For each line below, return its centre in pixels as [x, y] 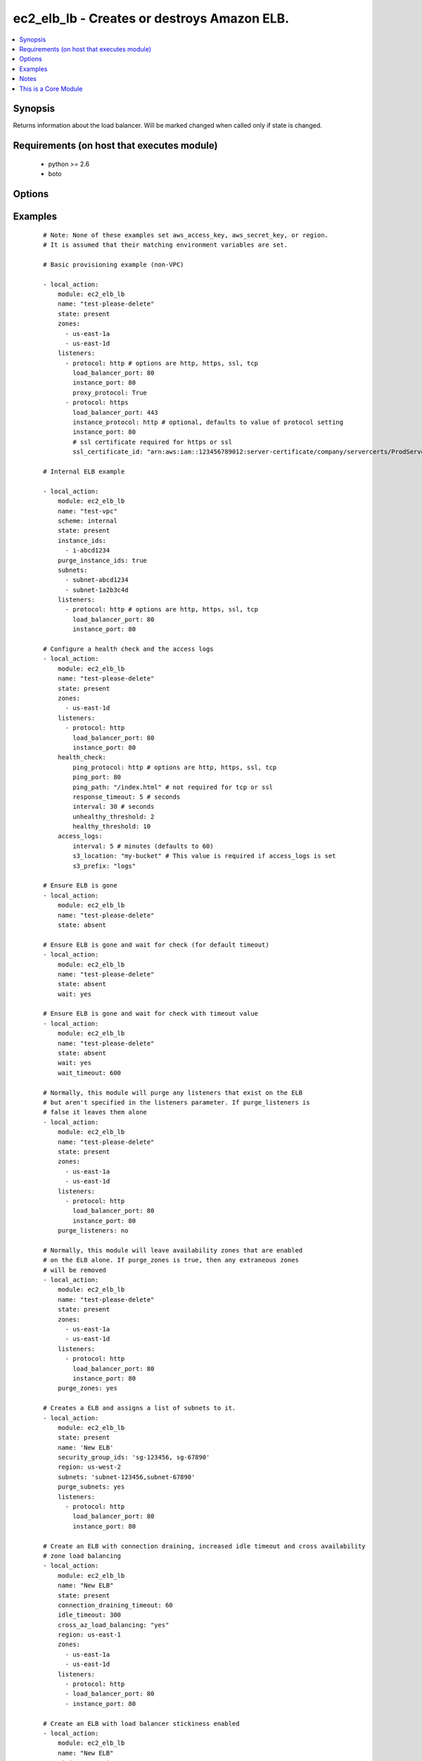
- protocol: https [97, 403]
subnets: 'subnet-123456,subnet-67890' [126, 1477]
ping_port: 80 [97, 777]
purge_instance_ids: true [102, 560]
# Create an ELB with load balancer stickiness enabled [141, 1723]
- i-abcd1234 [88, 550]
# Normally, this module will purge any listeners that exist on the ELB [173, 1093]
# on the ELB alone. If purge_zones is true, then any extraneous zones [171, 1260]
